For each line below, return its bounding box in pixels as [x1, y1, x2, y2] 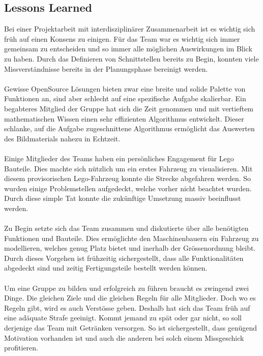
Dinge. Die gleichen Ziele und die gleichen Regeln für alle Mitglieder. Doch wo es [4, 292, 256, 303]
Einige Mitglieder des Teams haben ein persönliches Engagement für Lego [4, 153, 234, 163]
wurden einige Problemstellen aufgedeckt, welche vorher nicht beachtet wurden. [4, 183, 252, 193]
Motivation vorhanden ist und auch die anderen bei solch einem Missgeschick [4, 332, 244, 343]
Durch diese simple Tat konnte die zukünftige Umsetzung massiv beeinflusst [4, 193, 241, 203]
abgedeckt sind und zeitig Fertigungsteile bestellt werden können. [4, 262, 208, 273]
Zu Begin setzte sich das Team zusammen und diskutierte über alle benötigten [4, 223, 249, 233]
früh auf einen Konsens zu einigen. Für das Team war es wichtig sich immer [4, 33, 240, 44]
